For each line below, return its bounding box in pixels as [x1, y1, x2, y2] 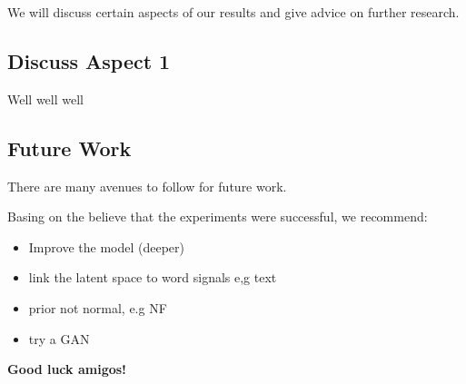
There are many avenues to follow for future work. [7, 176, 287, 195]
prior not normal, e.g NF [28, 298, 167, 317]
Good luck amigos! [7, 359, 126, 379]
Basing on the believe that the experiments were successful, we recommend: [7, 207, 428, 226]
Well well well [7, 89, 84, 108]
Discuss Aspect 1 [7, 46, 171, 74]
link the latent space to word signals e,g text [28, 268, 277, 287]
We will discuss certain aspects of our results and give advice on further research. [7, 3, 460, 21]
